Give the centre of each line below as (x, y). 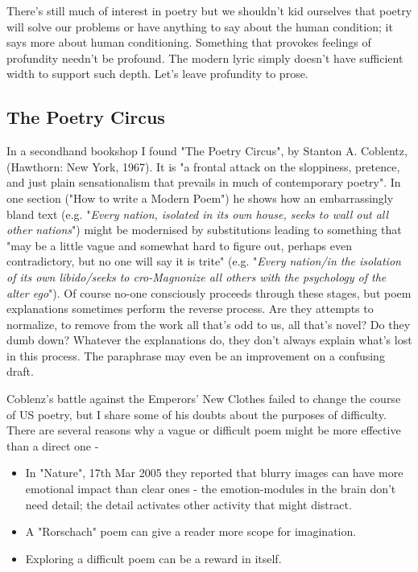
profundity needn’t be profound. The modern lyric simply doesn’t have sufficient (205, 58)
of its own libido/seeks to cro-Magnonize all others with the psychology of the (197, 276)
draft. (20, 371)
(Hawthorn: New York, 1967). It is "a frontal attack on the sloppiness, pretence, (203, 166)
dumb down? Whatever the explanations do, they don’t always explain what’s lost (209, 340)
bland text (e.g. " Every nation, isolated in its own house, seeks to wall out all (198, 214)
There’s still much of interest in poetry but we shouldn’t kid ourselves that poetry (209, 10)
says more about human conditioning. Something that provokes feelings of (189, 42)
